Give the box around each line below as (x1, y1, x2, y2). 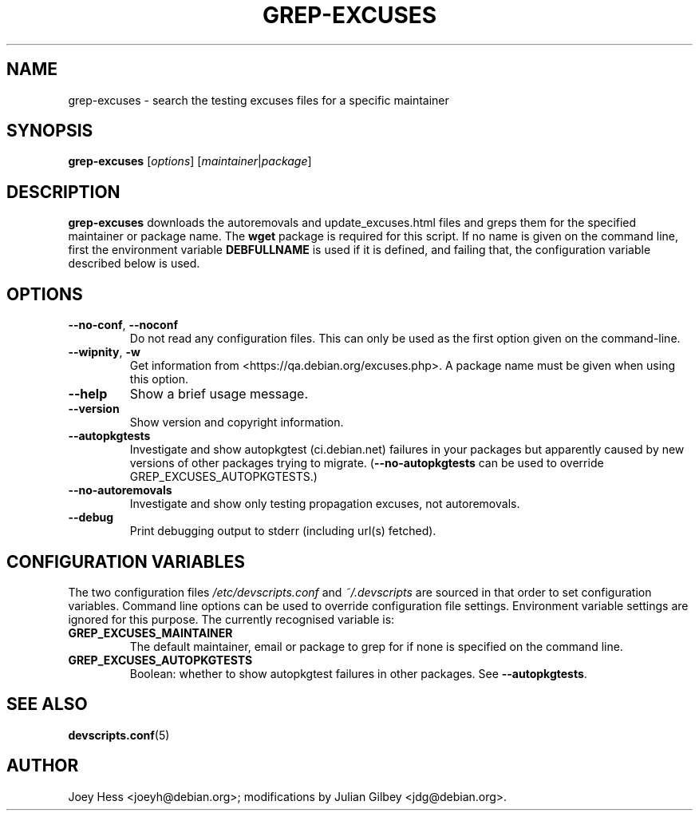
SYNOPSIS (6, 121, 93, 141)
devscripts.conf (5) (68, 728, 170, 742)
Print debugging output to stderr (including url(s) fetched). (129, 524, 436, 538)
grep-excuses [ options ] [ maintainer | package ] (68, 154, 312, 169)
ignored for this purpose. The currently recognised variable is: (68, 612, 395, 626)
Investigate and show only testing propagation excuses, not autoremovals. (129, 497, 520, 511)
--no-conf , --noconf (68, 318, 178, 332)
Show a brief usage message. (129, 386, 308, 403)
